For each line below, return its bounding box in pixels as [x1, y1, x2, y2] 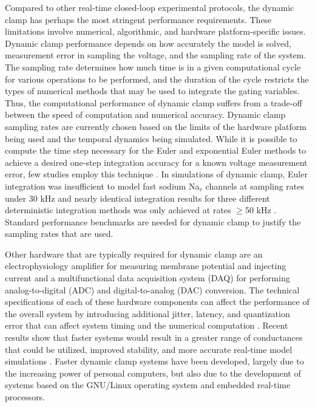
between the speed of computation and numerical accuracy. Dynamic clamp [5, 108, 286, 121]
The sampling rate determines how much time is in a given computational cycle [5, 60, 301, 73]
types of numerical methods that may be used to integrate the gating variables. [5, 84, 300, 97]
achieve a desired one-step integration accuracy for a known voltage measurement [5, 156, 308, 168]
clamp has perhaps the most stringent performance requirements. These [5, 13, 272, 26]
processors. [5, 391, 46, 403]
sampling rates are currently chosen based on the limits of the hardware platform [5, 120, 307, 132]
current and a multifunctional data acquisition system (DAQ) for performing [5, 272, 290, 284]
